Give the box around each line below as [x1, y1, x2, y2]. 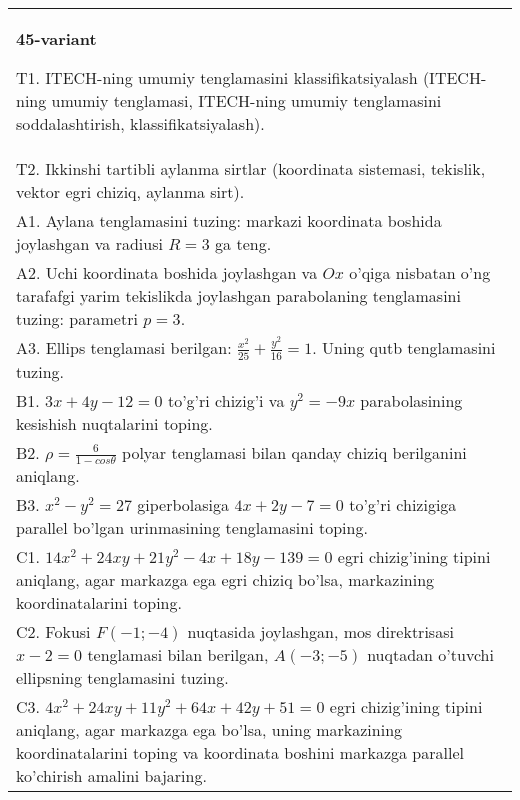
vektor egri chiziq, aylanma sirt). [16, 180, 245, 203]
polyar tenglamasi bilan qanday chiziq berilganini [122, 440, 467, 464]
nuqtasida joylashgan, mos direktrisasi [187, 620, 454, 644]
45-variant [16, 27, 97, 50]
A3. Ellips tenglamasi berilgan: [16, 336, 232, 359]
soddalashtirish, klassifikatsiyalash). [16, 112, 265, 135]
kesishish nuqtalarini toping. [16, 411, 213, 435]
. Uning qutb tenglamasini [312, 336, 496, 359]
